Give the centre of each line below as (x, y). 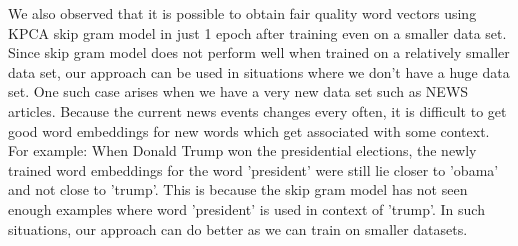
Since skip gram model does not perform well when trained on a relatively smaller (259, 52)
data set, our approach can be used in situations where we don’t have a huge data (259, 71)
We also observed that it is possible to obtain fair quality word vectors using (242, 13)
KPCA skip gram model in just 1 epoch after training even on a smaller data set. (257, 32)
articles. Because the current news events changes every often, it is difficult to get (257, 110)
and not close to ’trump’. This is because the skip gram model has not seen (238, 189)
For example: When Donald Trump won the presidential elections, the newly (242, 150)
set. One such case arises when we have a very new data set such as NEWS (238, 91)
